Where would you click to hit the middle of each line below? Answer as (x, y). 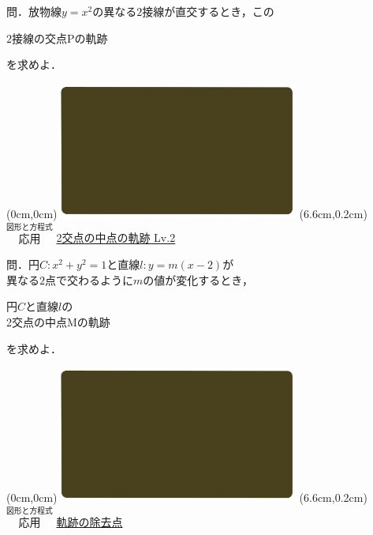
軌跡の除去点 (90, 522)
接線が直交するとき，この (208, 11)
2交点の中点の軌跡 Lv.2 (116, 237)
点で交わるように (89, 279)
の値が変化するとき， (198, 279)
